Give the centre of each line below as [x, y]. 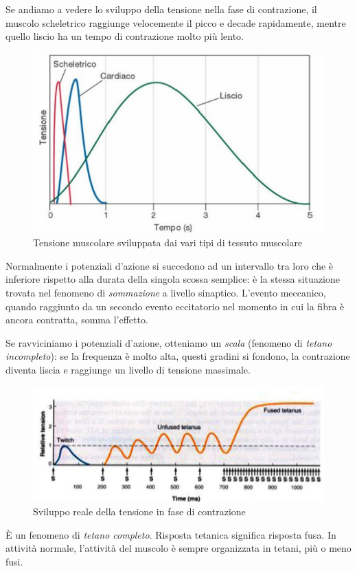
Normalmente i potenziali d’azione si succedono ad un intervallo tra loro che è [170, 265]
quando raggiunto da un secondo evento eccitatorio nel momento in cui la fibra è [175, 306]
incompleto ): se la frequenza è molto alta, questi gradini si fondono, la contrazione [178, 356]
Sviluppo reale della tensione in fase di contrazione [139, 511]
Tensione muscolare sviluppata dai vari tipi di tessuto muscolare [168, 243]
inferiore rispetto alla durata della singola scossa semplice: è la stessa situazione [173, 279]
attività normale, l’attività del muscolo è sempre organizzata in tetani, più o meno [178, 548]
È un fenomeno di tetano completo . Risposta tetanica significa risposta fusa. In [171, 534]
